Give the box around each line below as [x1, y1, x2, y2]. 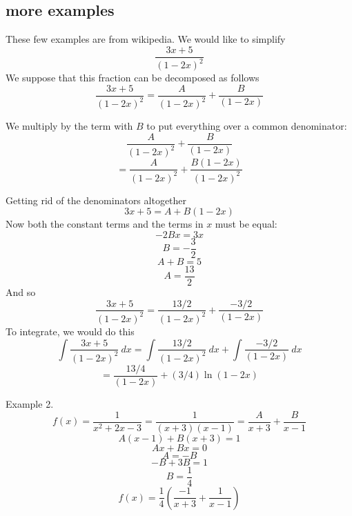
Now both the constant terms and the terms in [6, 217, 204, 231]
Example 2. [6, 396, 54, 410]
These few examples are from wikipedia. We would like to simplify [6, 32, 286, 46]
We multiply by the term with [6, 119, 133, 133]
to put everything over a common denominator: [146, 119, 347, 133]
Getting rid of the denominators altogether [6, 192, 187, 207]
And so [6, 284, 36, 299]
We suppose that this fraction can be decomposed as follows [6, 70, 260, 85]
